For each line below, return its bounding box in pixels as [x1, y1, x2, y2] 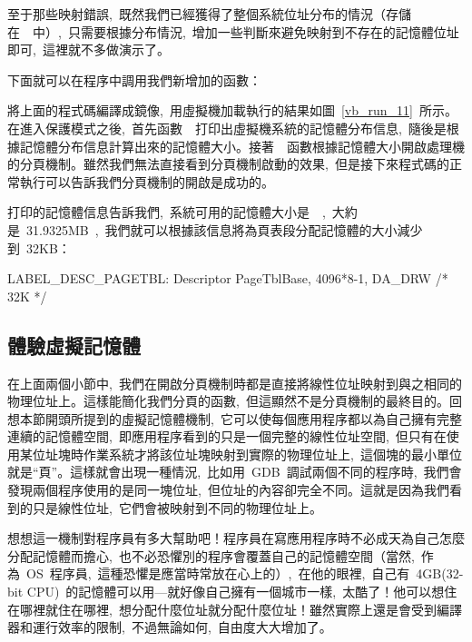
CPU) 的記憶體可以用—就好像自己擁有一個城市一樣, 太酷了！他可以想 [26, 582, 445, 601]
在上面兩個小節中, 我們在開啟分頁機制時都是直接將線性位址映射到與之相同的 [7, 373, 462, 392]
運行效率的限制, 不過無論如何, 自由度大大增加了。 [32, 617, 332, 637]
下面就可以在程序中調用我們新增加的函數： [7, 70, 261, 89]
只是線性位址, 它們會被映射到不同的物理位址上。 [32, 498, 322, 517]
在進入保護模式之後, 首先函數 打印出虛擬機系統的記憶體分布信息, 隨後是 [7, 118, 447, 137]
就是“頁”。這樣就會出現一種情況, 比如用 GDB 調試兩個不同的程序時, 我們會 [7, 462, 462, 481]
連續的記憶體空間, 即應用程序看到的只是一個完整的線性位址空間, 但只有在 [7, 427, 447, 446]
